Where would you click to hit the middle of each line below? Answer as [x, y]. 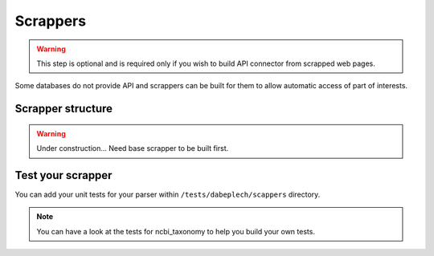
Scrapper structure [63, 109]
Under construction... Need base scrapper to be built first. [133, 148]
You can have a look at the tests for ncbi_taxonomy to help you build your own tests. [176, 231]
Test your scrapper [63, 175]
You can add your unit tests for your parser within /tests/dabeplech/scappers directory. [168, 195]
